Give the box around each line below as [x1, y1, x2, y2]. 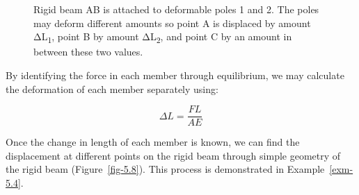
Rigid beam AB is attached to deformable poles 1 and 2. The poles [33, 2, 319, 16]
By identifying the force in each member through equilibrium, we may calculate [6, 67, 344, 82]
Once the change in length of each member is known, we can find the [6, 135, 300, 149]
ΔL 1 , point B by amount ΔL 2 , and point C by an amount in [33, 29, 292, 45]
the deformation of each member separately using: [6, 81, 218, 96]
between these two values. [33, 44, 143, 59]
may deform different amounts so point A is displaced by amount [33, 15, 311, 30]
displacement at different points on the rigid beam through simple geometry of [6, 148, 341, 162]
